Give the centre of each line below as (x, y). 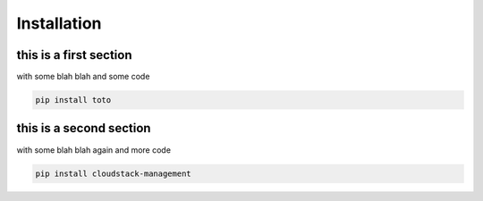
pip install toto (73, 100)
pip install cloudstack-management (113, 173)
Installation (59, 23)
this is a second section (84, 128)
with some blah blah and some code (83, 77)
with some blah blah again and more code (94, 150)
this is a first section (74, 55)
